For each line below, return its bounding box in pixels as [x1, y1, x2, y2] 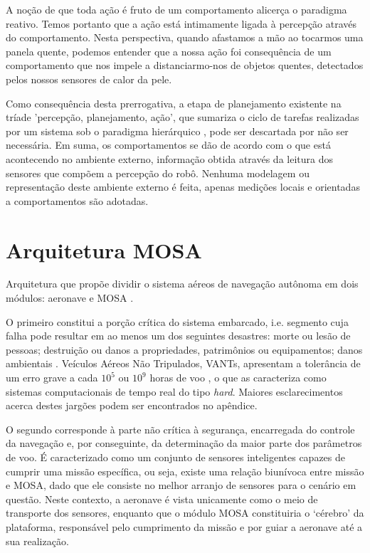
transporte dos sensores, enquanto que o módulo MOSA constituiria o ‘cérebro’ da [6, 505, 364, 520]
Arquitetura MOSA [6, 235, 202, 264]
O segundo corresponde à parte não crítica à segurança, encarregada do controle [6, 421, 355, 436]
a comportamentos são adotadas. [6, 193, 149, 208]
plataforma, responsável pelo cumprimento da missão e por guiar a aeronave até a [6, 519, 363, 534]
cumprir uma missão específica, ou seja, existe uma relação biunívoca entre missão [6, 463, 364, 478]
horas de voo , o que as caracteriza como [149, 370, 327, 384]
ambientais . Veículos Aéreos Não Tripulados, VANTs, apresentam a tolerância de [6, 356, 361, 371]
